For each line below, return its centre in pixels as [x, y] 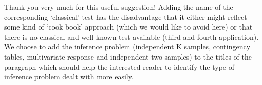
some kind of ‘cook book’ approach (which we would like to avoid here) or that [128, 27]
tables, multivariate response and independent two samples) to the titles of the [128, 56]
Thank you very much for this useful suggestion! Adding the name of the [119, 7]
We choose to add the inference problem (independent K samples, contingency [127, 47]
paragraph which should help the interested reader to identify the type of [119, 66]
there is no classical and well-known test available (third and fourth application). [132, 36]
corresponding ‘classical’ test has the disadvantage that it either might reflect [126, 17]
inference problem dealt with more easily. [69, 77]
